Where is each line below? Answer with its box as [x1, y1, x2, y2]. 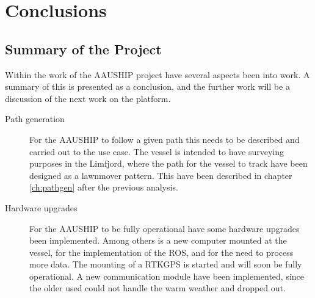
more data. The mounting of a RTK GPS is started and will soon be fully [29, 258, 302, 271]
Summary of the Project [5, 39, 162, 58]
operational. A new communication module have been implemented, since [29, 269, 305, 282]
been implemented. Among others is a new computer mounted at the [29, 234, 287, 247]
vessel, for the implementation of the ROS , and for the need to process [29, 245, 294, 258]
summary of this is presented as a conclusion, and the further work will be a [5, 80, 290, 93]
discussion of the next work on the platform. [5, 92, 171, 104]
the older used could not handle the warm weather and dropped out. [29, 282, 286, 294]
